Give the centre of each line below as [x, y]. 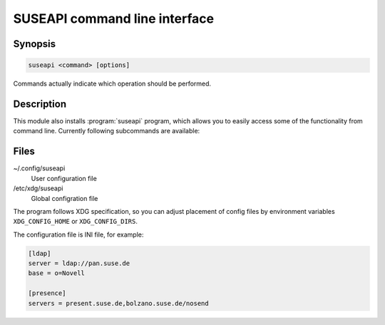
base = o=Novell [57, 273]
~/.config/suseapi [39, 168]
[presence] [47, 293]
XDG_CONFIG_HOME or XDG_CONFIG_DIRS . [76, 222]
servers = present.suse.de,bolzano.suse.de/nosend [119, 303]
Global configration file [65, 198]
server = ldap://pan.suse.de [79, 263]
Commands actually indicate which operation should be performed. [112, 84]
